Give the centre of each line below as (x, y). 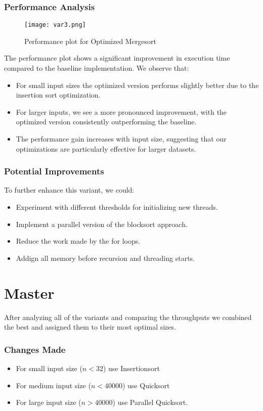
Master (29, 292)
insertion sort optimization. (58, 95)
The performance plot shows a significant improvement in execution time (117, 58)
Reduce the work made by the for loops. (78, 241)
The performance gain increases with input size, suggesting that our (121, 139)
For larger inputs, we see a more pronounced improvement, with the (121, 111)
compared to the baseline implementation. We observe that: (97, 68)
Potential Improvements (54, 171)
